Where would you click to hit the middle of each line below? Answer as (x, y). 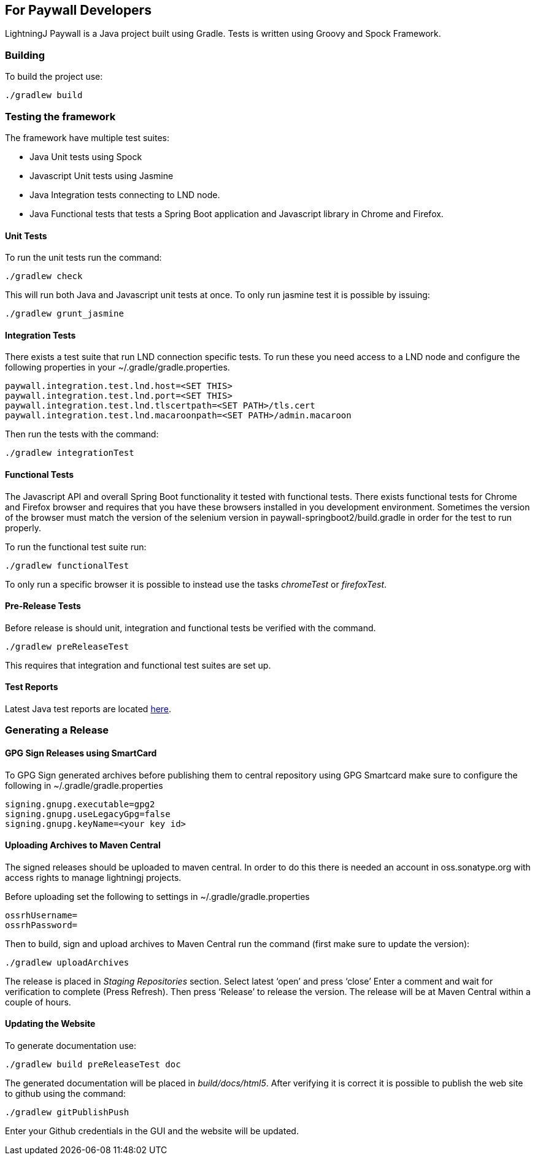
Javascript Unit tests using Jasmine (102, 175)
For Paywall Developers (78, 10)
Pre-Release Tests (43, 606)
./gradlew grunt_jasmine (64, 314)
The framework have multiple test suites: (87, 137)
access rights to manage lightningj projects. (93, 877)
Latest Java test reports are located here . (88, 709)
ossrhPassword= (41, 925)
